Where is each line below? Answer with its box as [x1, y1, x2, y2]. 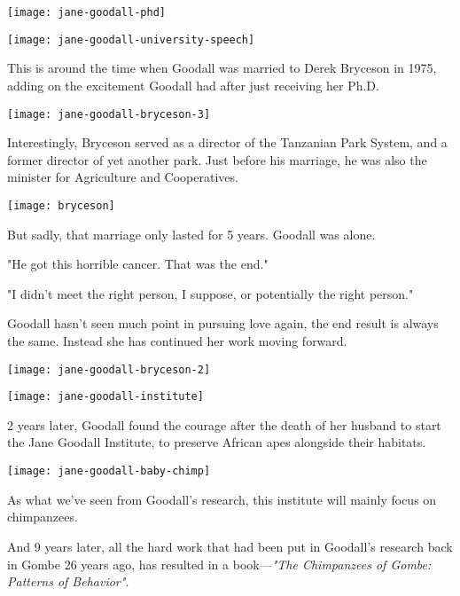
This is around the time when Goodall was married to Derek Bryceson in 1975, [7, 59, 437, 77]
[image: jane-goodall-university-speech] [7, 33, 255, 46]
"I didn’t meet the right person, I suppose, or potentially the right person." [7, 284, 414, 302]
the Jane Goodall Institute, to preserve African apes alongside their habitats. [7, 433, 426, 451]
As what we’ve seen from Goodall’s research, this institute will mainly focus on [7, 490, 437, 508]
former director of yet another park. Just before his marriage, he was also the [7, 150, 427, 169]
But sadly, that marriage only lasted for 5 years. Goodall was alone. [7, 224, 376, 243]
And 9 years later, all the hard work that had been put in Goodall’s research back [7, 537, 453, 555]
